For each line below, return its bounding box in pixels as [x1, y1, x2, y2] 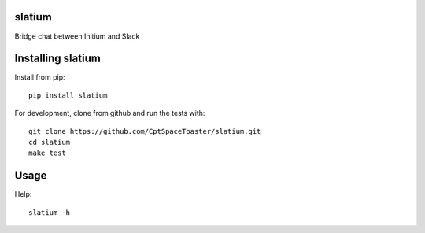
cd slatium [28, 138, 71, 146]
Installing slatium [14, 52, 102, 65]
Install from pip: [14, 72, 66, 82]
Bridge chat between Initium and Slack [14, 31, 140, 41]
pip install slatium [28, 91, 108, 100]
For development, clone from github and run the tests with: [14, 109, 205, 118]
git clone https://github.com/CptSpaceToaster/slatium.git [28, 127, 261, 135]
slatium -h [28, 208, 71, 216]
